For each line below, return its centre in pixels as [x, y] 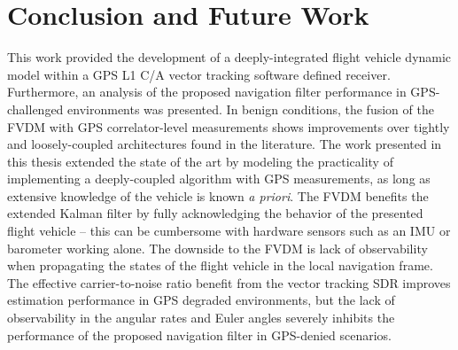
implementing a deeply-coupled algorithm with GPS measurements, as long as [219, 179]
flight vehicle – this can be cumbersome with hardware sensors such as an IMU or [229, 231]
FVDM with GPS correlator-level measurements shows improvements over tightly [229, 126]
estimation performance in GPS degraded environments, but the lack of [201, 300]
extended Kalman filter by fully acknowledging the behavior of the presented [215, 213]
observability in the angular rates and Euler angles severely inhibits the [201, 318]
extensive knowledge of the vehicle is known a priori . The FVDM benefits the [218, 195]
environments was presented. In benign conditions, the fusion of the [251, 109]
